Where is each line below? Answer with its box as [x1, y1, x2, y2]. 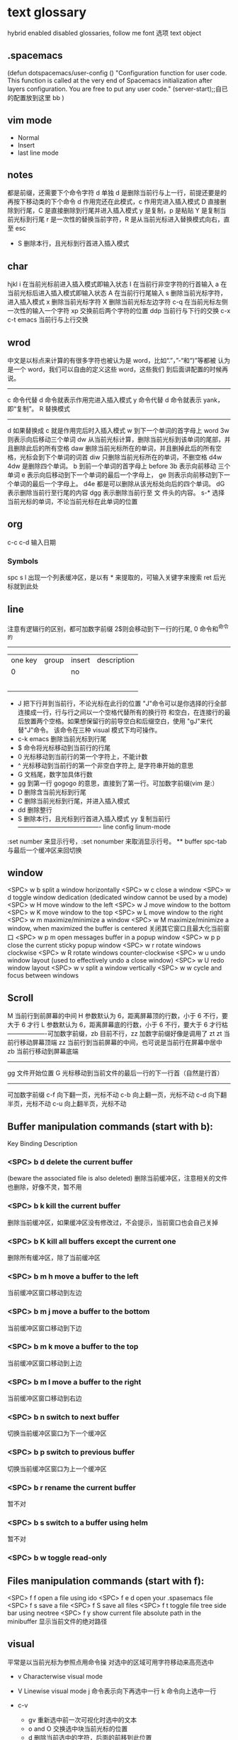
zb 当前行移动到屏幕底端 [7, 1047, 79, 1056]
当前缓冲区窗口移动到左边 [7, 1288, 82, 1297]
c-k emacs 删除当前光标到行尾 [17, 734, 107, 743]
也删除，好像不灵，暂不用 [7, 1183, 82, 1191]
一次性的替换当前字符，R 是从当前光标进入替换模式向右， [56, 215, 225, 224]
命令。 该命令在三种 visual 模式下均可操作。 [33, 726, 161, 734]
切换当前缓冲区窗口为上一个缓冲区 [7, 1464, 107, 1473]
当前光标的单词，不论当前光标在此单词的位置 [7, 498, 138, 505]
